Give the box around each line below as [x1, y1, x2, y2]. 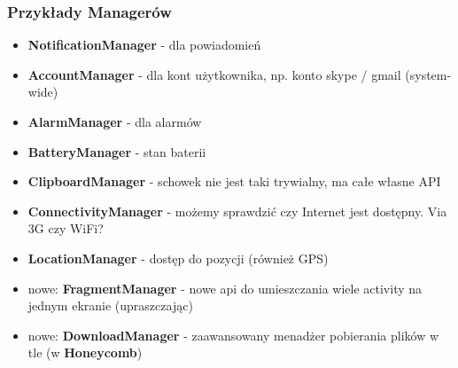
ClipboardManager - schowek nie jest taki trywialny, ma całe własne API [27, 172, 441, 191]
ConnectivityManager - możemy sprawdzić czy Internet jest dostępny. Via [27, 201, 447, 220]
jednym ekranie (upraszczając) [27, 296, 193, 315]
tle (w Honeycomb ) [27, 343, 143, 362]
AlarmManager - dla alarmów [27, 113, 202, 130]
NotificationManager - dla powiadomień [27, 35, 261, 54]
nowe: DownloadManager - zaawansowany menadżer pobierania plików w [27, 325, 439, 344]
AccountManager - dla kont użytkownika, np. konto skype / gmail [27, 65, 401, 83]
